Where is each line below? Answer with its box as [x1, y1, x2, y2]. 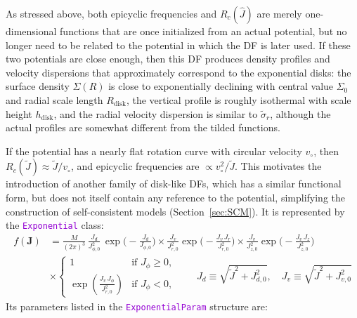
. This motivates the [235, 159, 322, 173]
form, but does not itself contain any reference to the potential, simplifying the [6, 190, 345, 204]
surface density [6, 79, 70, 93]
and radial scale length [6, 92, 103, 107]
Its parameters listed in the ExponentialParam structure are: [6, 298, 268, 313]
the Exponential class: [6, 218, 104, 232]
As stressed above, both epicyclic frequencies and [6, 6, 217, 20]
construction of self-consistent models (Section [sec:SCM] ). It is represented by [6, 204, 345, 218]
